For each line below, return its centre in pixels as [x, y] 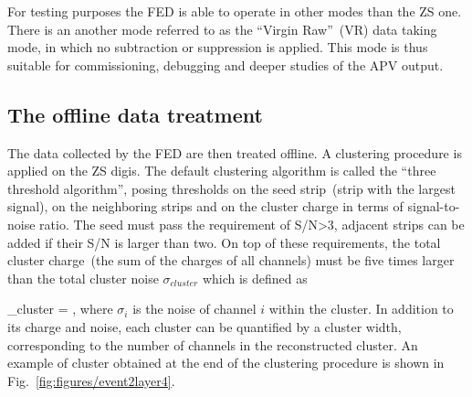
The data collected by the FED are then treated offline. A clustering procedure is [235, 152]
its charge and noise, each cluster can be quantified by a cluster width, [205, 326]
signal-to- [434, 206]
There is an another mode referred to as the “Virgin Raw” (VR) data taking [222, 29]
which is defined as [255, 278]
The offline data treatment [135, 114]
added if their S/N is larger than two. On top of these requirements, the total [224, 242]
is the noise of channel [194, 309]
